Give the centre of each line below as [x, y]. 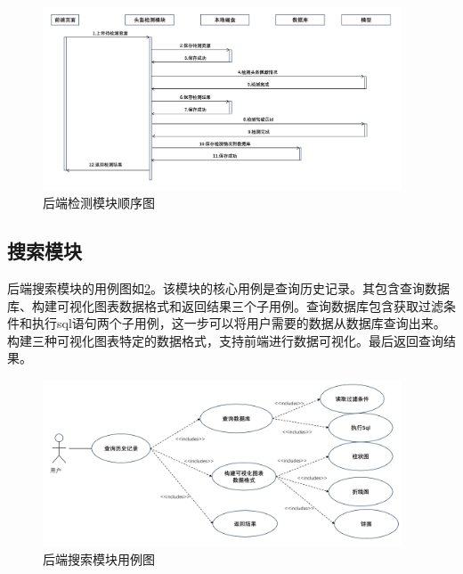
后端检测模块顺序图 [99, 203]
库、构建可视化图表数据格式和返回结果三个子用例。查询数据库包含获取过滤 [225, 305]
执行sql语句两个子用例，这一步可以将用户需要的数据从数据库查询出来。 [239, 323]
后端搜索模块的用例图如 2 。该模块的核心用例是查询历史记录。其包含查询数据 [228, 288]
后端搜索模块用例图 [99, 558]
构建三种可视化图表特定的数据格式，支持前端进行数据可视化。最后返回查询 [225, 340]
